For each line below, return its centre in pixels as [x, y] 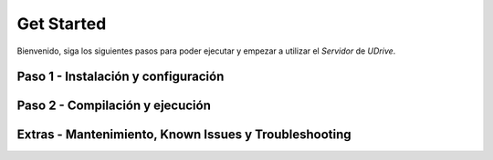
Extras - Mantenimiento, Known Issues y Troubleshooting [184, 135]
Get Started [62, 24]
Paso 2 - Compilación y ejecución [114, 106]
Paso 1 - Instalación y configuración [121, 77]
